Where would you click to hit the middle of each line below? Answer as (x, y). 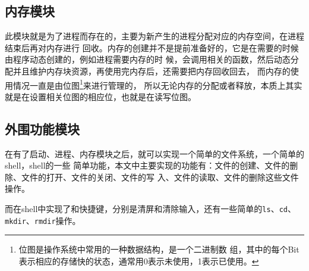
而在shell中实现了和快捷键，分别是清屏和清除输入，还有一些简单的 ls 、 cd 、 (150, 208)
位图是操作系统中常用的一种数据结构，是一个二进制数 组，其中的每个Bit (159, 249)
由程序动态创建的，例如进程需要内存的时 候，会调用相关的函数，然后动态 (148, 59)
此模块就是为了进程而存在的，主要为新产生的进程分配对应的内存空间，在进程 (154, 36)
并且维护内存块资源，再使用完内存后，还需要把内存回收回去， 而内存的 (152, 71)
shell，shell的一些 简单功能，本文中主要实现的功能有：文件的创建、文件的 (147, 165)
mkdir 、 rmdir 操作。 (43, 220)
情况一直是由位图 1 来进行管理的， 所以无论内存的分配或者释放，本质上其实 (157, 84)
